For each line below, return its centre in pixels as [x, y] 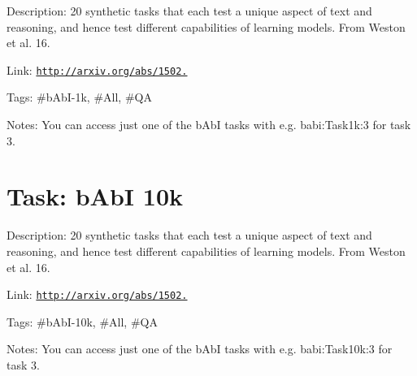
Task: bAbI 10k [95, 196]
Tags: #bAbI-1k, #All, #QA [79, 97]
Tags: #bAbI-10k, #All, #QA [82, 321]
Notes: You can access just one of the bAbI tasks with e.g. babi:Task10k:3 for [200, 349]
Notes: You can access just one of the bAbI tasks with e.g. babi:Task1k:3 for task [209, 125]
